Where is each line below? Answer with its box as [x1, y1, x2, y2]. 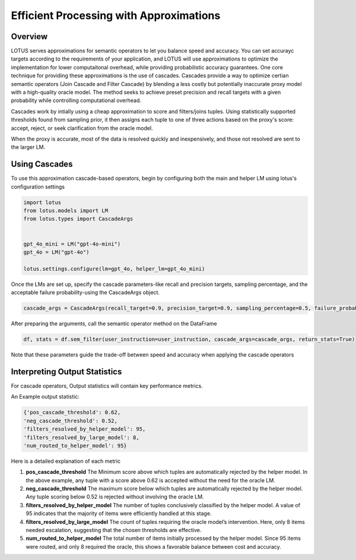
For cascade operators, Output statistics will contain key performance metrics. [11, 382, 203, 389]
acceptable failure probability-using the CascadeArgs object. [11, 289, 160, 296]
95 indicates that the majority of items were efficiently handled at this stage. [26, 510, 212, 517]
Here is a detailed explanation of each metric [11, 457, 121, 464]
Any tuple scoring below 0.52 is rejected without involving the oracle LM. [26, 493, 204, 501]
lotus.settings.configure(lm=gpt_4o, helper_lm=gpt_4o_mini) [23, 265, 205, 272]
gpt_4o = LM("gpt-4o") [23, 249, 90, 255]
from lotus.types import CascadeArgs [23, 215, 133, 222]
